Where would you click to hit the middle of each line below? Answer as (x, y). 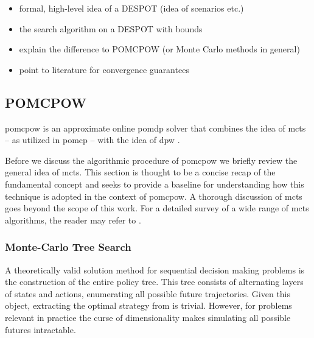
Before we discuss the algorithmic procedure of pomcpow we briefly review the (151, 160)
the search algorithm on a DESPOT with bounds (111, 28)
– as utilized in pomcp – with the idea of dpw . (92, 140)
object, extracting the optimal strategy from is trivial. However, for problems (148, 305)
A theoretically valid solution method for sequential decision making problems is (155, 269)
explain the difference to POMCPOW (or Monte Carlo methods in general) (159, 49)
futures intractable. (40, 329)
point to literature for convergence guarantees (104, 69)
